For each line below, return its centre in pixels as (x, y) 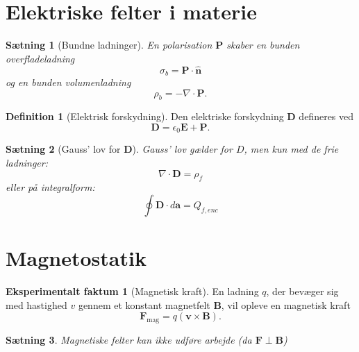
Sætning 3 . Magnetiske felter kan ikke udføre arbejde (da (129, 340)
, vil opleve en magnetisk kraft (286, 304)
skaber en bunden (263, 45)
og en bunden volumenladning (68, 82)
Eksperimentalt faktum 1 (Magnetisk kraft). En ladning (132, 291)
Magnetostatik (76, 258)
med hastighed (36, 304)
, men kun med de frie (291, 149)
